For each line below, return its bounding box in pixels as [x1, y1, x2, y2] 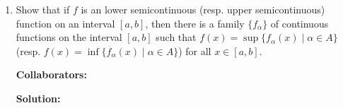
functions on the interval [16, 30, 122, 44]
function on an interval [16, 16, 115, 30]
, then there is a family [145, 16, 245, 30]
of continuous [270, 16, 329, 30]
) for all [178, 43, 211, 58]
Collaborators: [16, 67, 87, 82]
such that [156, 30, 197, 44]
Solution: [16, 90, 61, 105]
